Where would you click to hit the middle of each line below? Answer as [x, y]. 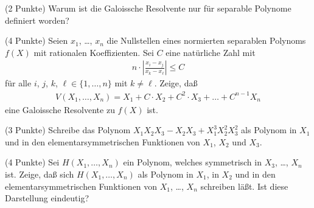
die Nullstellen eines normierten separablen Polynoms [206, 40]
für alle [18, 83]
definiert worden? [37, 20]
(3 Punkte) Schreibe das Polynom [68, 130]
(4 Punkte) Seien [37, 40]
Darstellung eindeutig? [47, 198]
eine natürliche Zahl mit [211, 52]
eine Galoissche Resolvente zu [60, 109]
